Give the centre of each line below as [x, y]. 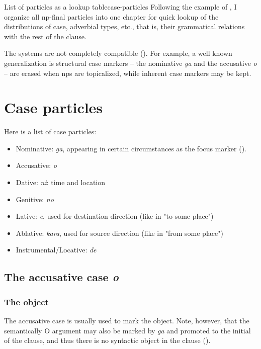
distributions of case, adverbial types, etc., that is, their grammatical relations [124, 26]
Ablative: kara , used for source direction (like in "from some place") [119, 233]
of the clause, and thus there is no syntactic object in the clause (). [107, 340]
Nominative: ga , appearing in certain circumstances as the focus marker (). [131, 148]
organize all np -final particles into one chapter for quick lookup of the [111, 16]
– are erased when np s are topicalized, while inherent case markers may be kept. [128, 73]
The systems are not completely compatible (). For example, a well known [118, 53]
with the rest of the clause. [45, 36]
